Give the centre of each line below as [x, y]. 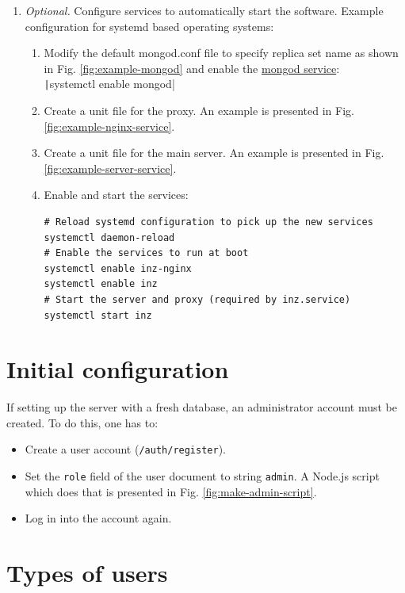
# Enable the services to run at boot [146, 253]
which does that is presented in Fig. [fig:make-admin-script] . [171, 491]
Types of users [87, 573]
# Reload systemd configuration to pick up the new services [208, 222]
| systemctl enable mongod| [109, 84]
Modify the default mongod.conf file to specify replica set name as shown [221, 53]
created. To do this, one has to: [82, 422]
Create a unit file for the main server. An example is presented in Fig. [214, 153]
